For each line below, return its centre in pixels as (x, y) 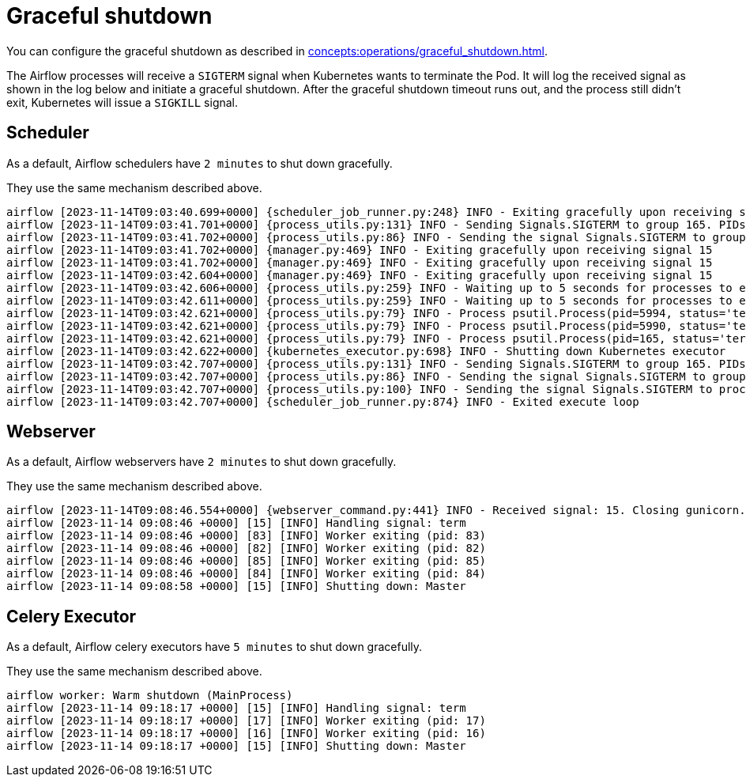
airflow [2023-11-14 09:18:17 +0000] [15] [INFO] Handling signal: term (236, 708)
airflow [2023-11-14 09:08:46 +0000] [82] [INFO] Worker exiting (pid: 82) (246, 548)
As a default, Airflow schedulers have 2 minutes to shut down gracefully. (200, 163)
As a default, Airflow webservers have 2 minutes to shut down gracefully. (202, 462)
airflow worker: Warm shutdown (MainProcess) (150, 696)
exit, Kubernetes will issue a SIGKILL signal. (122, 102)
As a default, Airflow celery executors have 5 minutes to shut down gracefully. (215, 647)
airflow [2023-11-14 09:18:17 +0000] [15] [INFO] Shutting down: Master (236, 746)
